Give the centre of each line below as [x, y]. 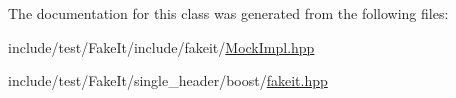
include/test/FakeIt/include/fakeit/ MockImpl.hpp [161, 46]
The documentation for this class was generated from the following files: [228, 13]
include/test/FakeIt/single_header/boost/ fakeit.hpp [168, 80]
